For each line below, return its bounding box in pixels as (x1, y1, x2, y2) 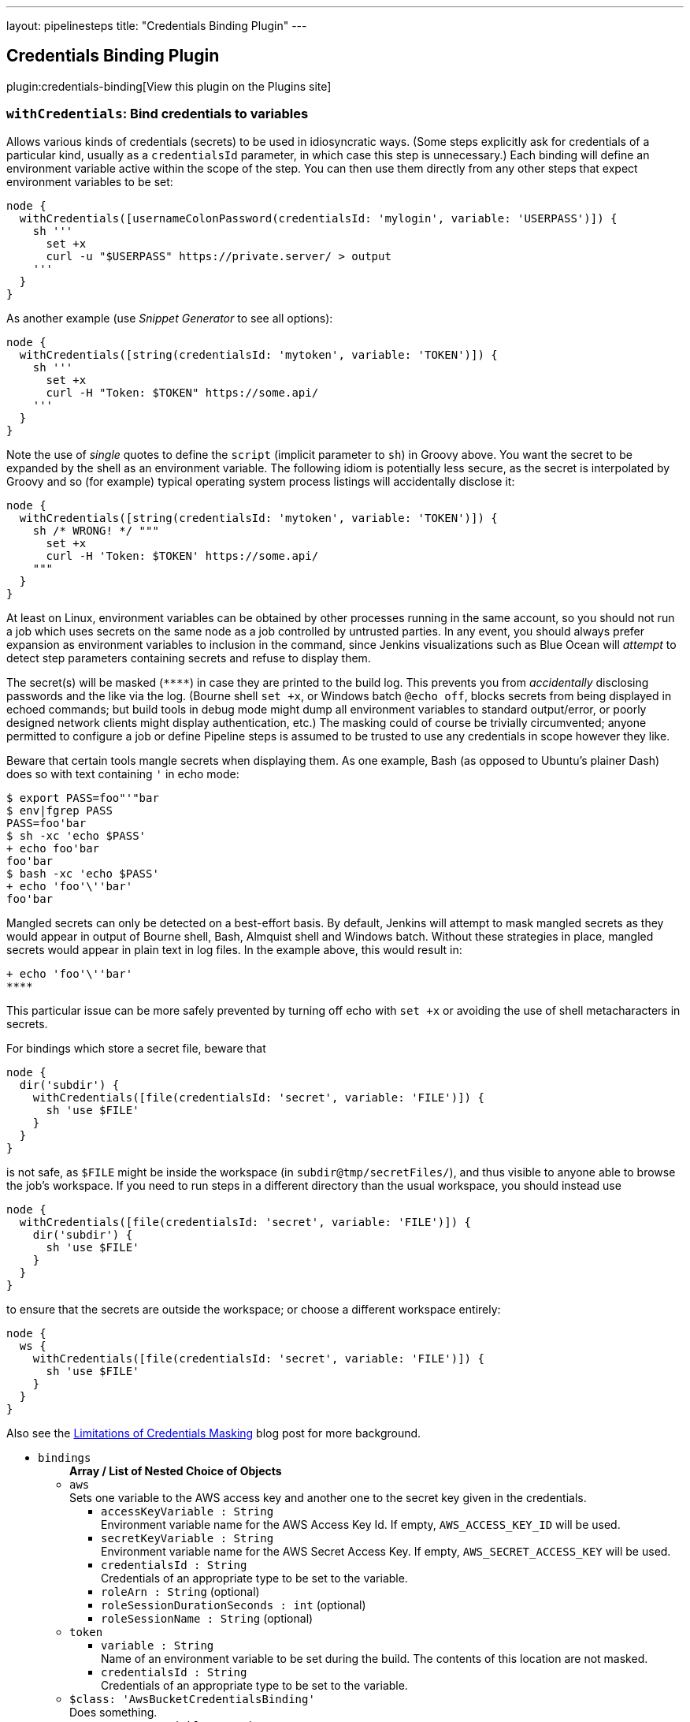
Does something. (69, 1705, 158, 1719)
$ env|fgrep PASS (6, 803, 113, 817)
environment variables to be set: (6, 174, 173, 188)
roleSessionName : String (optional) (101, 1611, 313, 1625)
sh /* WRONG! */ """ (32, 524, 159, 537)
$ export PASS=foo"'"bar (6, 791, 159, 804)
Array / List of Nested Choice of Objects (69, 1463, 282, 1478)
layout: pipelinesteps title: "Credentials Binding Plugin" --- (6, 19, 307, 32)
